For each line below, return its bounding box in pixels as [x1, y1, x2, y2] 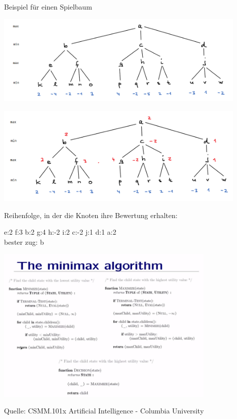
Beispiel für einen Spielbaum [4, 2, 92, 12]
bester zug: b [4, 236, 44, 247]
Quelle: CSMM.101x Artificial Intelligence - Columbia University [4, 405, 204, 416]
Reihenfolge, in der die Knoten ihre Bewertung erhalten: [4, 210, 177, 220]
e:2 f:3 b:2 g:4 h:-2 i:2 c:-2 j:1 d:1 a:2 [4, 227, 116, 237]
